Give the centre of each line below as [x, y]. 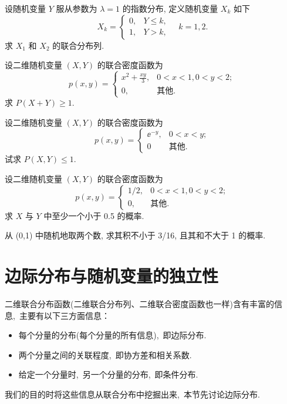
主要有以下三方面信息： [64, 315]
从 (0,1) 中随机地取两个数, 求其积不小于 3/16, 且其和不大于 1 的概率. [135, 235]
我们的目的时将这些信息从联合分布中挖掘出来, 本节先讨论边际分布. [132, 394]
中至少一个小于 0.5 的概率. [94, 215]
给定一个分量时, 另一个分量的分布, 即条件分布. [108, 374]
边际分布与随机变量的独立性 [112, 275]
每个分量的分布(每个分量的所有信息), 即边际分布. [112, 335]
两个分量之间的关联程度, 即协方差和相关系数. [105, 354]
